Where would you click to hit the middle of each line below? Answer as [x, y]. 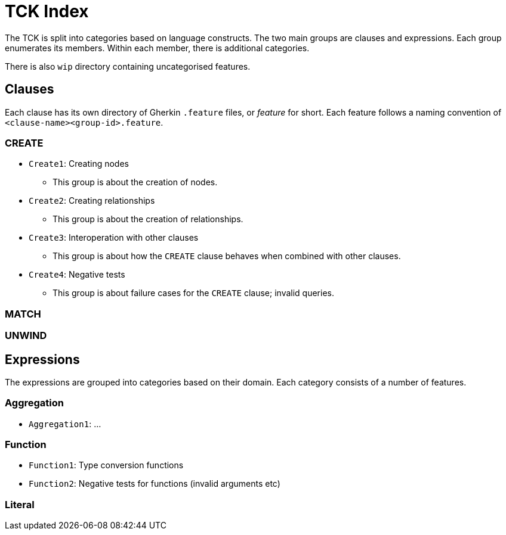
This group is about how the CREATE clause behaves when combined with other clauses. [227, 256]
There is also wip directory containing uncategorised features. [128, 66]
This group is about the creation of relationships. [148, 219]
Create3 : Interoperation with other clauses [114, 238]
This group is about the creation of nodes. [135, 182]
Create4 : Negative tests [77, 275]
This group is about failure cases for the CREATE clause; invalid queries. [193, 293]
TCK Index [47, 11]
